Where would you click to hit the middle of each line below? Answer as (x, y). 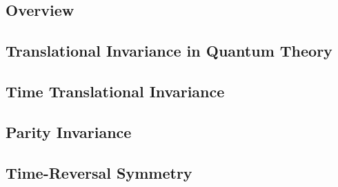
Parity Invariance (69, 131)
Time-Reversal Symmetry (99, 172)
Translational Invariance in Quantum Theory (169, 51)
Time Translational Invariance (115, 91)
